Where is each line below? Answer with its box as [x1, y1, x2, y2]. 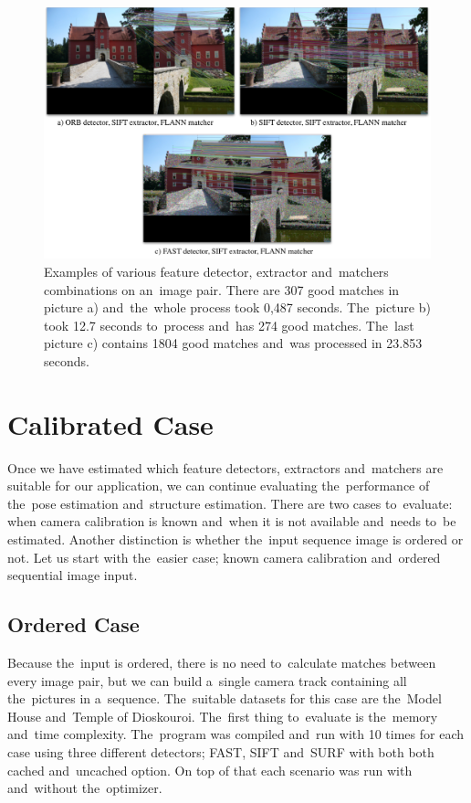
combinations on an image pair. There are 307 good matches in [44, 280, 400, 299]
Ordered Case [7, 610, 140, 639]
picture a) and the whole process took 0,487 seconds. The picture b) [44, 298, 431, 317]
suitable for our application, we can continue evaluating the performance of [7, 476, 430, 495]
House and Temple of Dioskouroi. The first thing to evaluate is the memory [7, 706, 438, 725]
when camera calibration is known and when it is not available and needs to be [7, 512, 456, 531]
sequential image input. [7, 565, 138, 585]
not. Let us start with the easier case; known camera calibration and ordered [7, 547, 441, 566]
